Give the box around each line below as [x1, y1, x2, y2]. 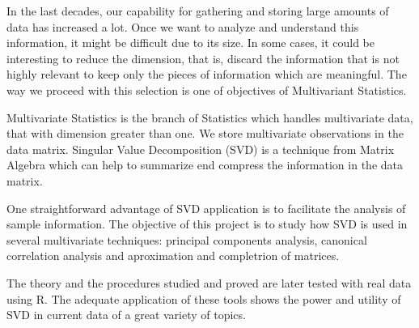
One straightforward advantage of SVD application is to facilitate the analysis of [6, 199, 406, 216]
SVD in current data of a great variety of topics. [6, 306, 246, 323]
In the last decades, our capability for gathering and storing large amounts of [6, 2, 389, 19]
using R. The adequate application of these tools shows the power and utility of [6, 290, 401, 307]
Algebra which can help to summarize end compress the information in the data [6, 156, 403, 173]
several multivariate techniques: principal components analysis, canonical [6, 231, 367, 248]
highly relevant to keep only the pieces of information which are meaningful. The [6, 66, 407, 83]
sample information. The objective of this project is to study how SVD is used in [6, 215, 408, 232]
